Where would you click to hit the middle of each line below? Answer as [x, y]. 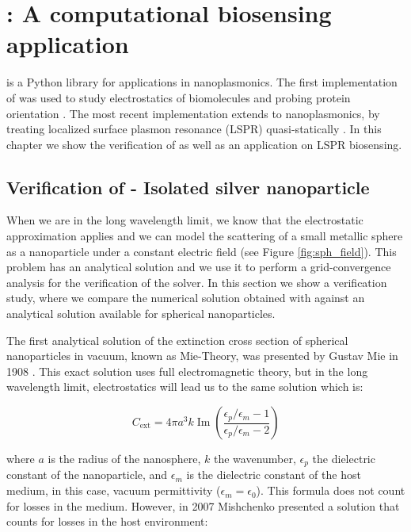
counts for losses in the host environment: [107, 521]
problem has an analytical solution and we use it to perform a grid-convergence [199, 267]
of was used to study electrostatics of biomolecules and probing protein [179, 97]
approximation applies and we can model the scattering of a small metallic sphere [205, 236]
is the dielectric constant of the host [274, 475]
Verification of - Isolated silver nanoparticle [188, 187]
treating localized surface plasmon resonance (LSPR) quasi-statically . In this [194, 129]
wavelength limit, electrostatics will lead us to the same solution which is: [185, 387]
